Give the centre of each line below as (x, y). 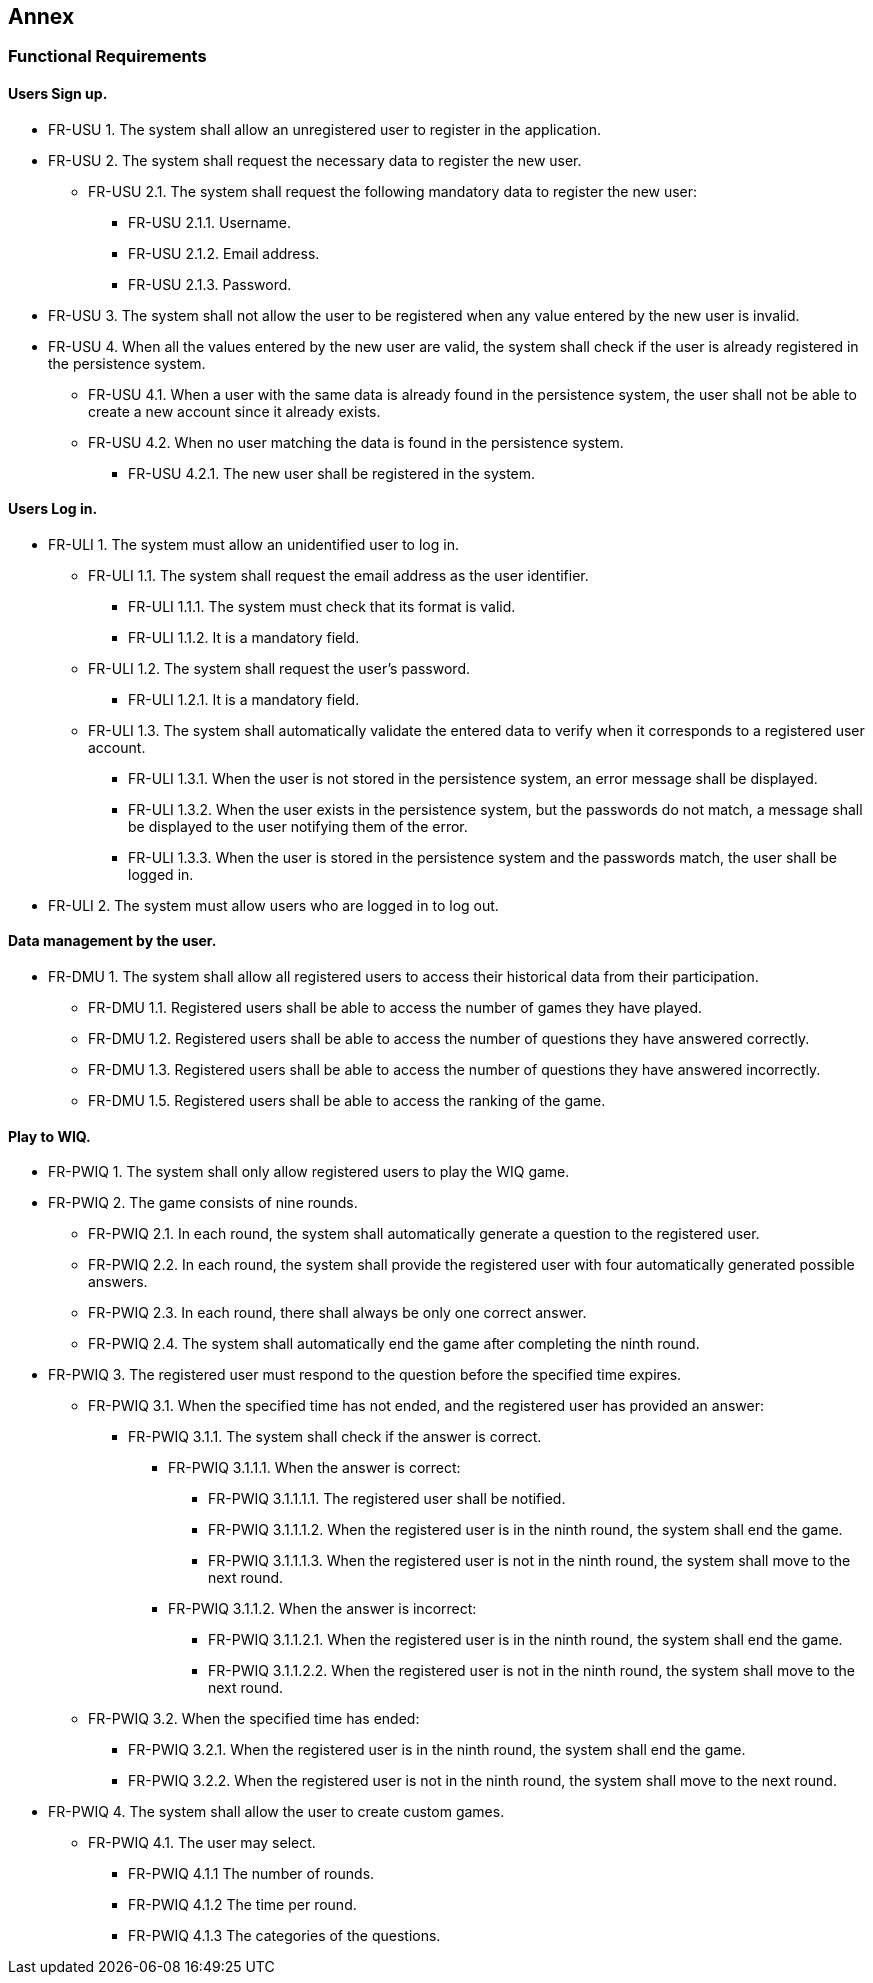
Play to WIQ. (49, 1136)
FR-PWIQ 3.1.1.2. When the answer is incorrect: (322, 1609)
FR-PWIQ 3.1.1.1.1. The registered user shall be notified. (387, 1499)
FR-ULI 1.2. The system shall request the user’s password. (279, 668)
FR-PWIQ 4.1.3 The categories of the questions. (284, 1936)
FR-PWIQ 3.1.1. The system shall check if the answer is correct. (335, 1437)
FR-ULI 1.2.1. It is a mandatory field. (244, 699)
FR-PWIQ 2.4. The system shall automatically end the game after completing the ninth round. (394, 1344)
